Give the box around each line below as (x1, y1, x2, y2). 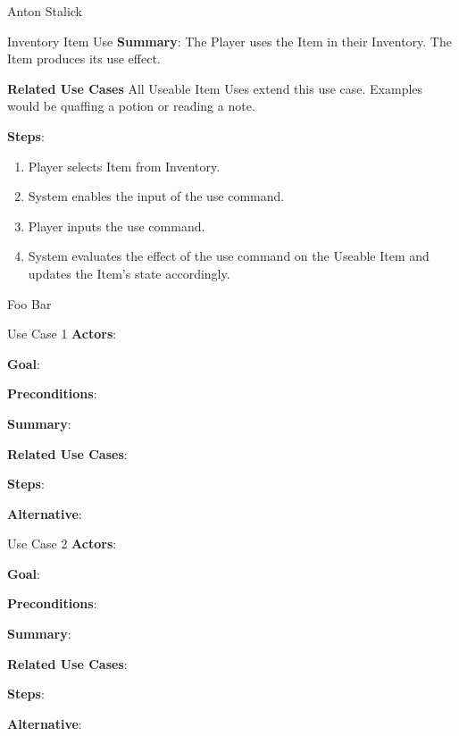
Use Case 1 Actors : (7, 324, 117, 343)
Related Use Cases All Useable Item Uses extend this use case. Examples (7, 79, 423, 97)
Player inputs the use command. (28, 216, 205, 235)
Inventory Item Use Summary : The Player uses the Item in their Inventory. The (7, 31, 452, 50)
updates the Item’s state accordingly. (28, 263, 230, 282)
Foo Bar (7, 294, 52, 313)
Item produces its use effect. (7, 49, 161, 68)
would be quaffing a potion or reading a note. (7, 96, 255, 115)
